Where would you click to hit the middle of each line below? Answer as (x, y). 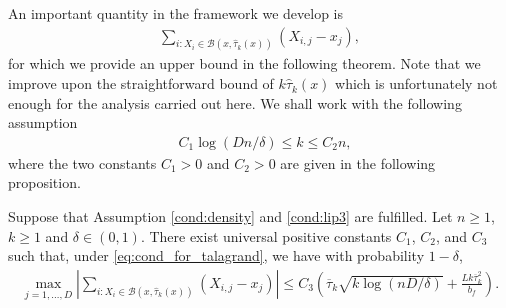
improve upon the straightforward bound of (141, 83)
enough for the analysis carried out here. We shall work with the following (235, 102)
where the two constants (82, 162)
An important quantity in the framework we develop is (176, 13)
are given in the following (358, 162)
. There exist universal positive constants (266, 235)
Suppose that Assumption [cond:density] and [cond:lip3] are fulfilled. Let (230, 216)
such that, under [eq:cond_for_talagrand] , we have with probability (216, 255)
